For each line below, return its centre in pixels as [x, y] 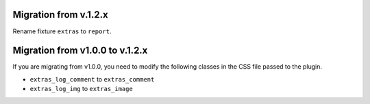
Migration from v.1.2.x [61, 15]
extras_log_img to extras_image [81, 89]
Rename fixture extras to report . [62, 31]
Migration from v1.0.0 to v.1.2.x [80, 51]
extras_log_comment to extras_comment [92, 79]
